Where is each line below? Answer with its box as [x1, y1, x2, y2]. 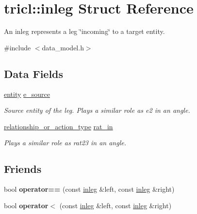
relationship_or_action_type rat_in [4, 121, 113, 131]
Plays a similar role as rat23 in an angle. [4, 138, 126, 148]
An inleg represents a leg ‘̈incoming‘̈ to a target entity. [4, 26, 165, 36]
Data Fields [4, 66, 64, 81]
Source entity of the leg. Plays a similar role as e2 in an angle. [4, 105, 190, 115]
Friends [4, 161, 42, 176]
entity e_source [4, 89, 50, 99]
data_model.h [42, 42, 84, 52]
